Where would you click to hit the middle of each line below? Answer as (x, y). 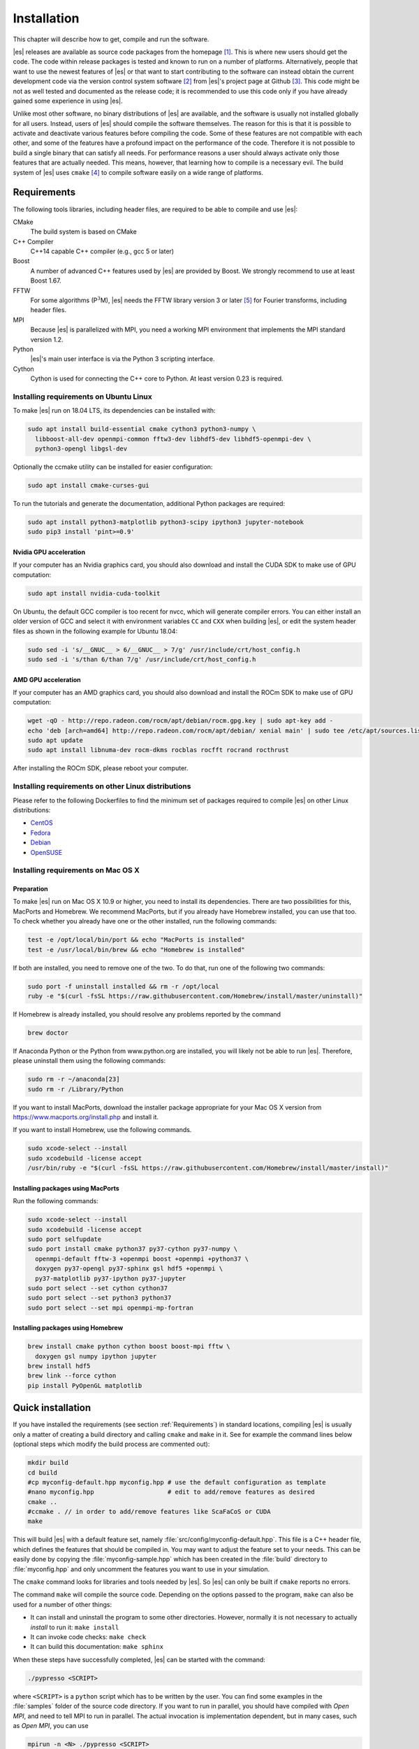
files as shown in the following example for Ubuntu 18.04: (95, 631)
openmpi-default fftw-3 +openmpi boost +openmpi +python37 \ (142, 1259)
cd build (43, 1472)
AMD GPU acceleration (47, 679)
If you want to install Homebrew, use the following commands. (102, 1130)
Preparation (30, 889)
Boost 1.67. (46, 281)
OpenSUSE (46, 852)
